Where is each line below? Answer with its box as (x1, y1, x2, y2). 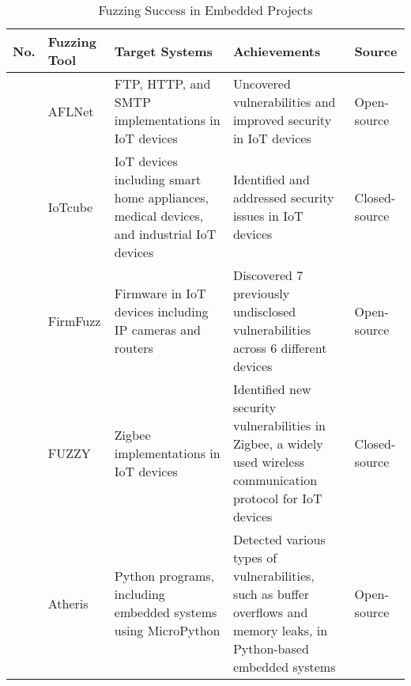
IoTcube (47, 197, 93, 216)
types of (232, 548, 277, 567)
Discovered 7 (232, 266, 304, 284)
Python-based (232, 639, 309, 658)
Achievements (232, 41, 321, 60)
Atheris (47, 593, 89, 612)
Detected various (232, 530, 326, 548)
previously (232, 284, 290, 302)
